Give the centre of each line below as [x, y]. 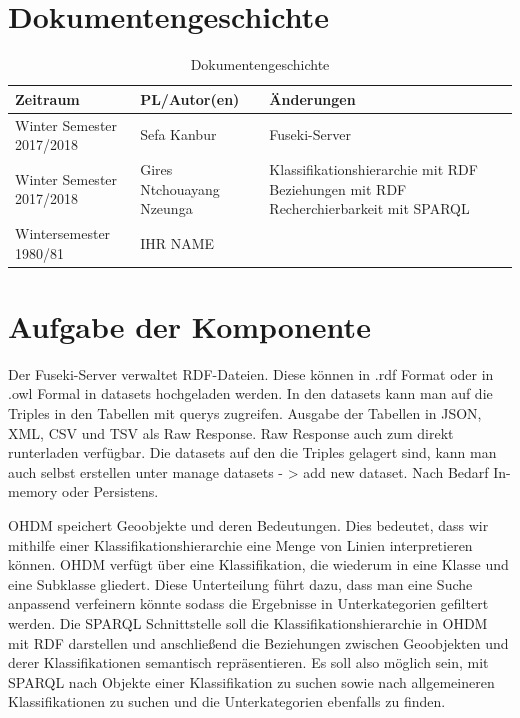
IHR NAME [177, 242]
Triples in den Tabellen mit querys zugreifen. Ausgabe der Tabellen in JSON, [245, 413]
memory [33, 491]
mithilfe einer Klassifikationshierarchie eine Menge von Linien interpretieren [240, 544]
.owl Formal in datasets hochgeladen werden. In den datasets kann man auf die [250, 393]
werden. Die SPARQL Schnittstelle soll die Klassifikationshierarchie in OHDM [248, 622]
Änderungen [312, 98]
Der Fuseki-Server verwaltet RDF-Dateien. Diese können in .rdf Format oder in [251, 373]
